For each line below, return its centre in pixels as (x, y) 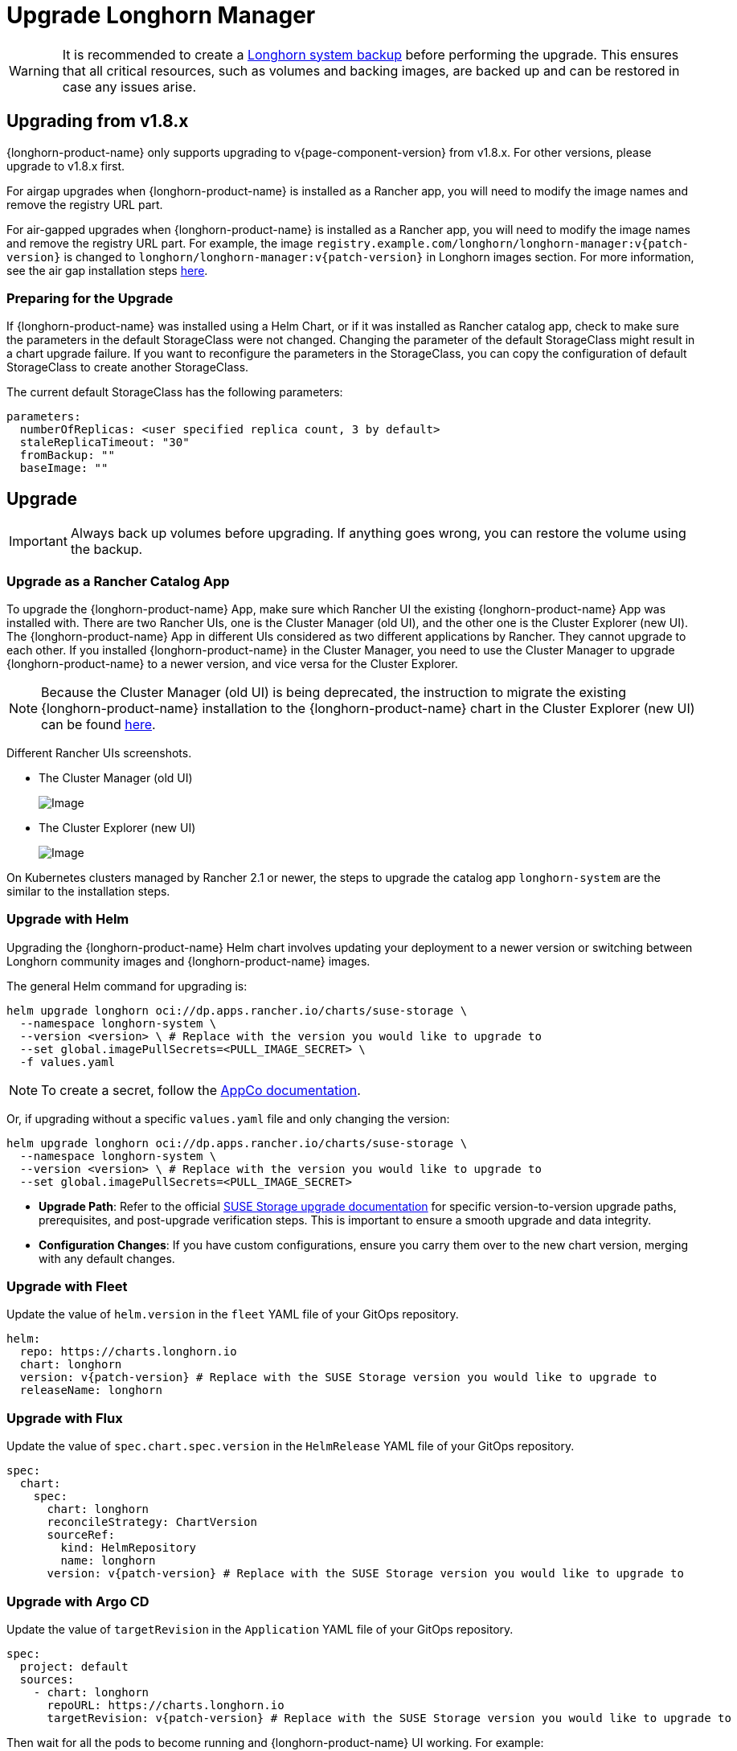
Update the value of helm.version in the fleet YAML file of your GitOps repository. (233, 1314)
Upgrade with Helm (68, 919)
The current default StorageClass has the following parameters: (175, 392)
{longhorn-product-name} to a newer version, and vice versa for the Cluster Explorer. (232, 663)
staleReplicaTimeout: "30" (104, 443)
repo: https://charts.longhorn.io (128, 1352)
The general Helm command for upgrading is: (127, 986)
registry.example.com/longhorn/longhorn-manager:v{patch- (502, 243)
